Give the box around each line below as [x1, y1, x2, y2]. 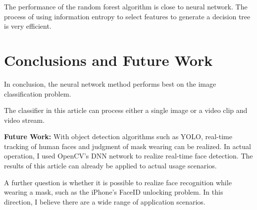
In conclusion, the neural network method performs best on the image [4, 78, 216, 89]
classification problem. [4, 88, 71, 99]
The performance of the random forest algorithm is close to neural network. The [4, 1, 248, 11]
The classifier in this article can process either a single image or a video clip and [4, 105, 248, 115]
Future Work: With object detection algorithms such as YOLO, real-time [4, 131, 232, 142]
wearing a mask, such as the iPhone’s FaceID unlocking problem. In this [4, 187, 223, 197]
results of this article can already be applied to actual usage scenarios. [4, 160, 217, 171]
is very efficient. [4, 21, 51, 31]
